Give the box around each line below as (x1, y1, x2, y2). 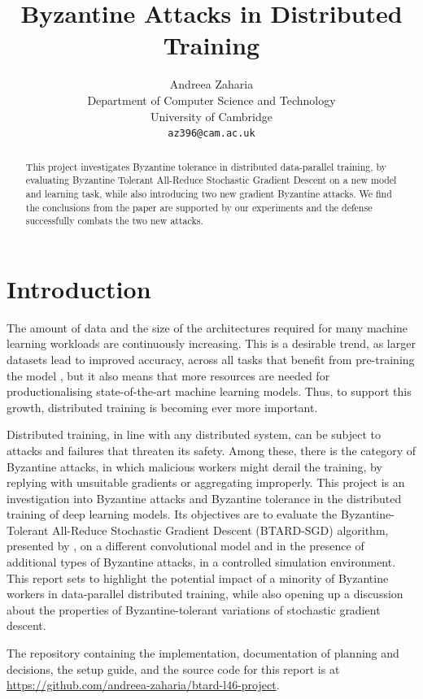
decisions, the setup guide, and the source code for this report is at (7, 660, 340, 677)
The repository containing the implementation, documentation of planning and (7, 645, 399, 662)
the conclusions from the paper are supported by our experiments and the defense (25, 200, 373, 214)
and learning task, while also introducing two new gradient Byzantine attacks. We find (25, 186, 392, 200)
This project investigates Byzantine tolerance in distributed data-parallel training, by (25, 159, 387, 173)
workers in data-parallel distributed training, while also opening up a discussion (7, 585, 403, 602)
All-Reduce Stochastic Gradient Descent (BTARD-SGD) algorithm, (52, 521, 389, 538)
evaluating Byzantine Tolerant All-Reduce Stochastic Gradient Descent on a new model (25, 173, 397, 187)
